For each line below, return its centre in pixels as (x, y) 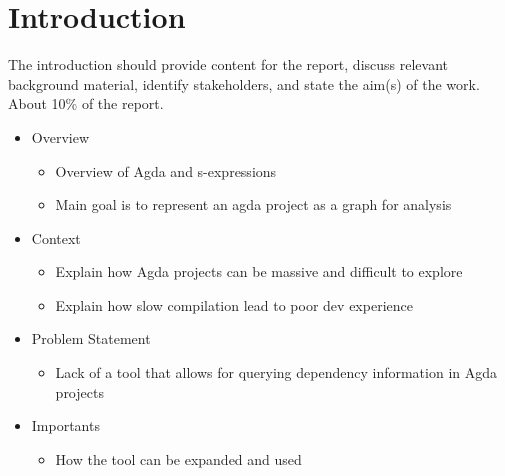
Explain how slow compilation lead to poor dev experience (234, 304)
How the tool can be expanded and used (178, 458)
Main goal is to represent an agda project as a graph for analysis (253, 204)
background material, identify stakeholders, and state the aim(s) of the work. (244, 83)
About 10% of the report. (86, 103)
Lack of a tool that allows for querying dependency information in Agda (276, 372)
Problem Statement (91, 338)
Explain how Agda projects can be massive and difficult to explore (259, 271)
